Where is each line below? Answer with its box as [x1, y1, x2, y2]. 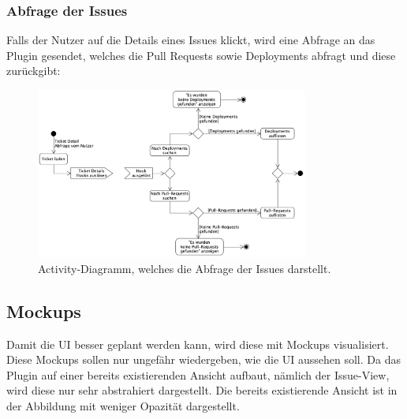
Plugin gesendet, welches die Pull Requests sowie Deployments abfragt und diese [6, 47, 396, 63]
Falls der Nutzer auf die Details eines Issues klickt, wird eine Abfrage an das [6, 32, 375, 48]
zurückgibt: [6, 62, 61, 79]
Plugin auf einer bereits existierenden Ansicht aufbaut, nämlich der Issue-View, [6, 366, 390, 383]
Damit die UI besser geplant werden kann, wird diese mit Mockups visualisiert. [6, 335, 389, 352]
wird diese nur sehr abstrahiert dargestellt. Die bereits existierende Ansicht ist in [6, 382, 398, 398]
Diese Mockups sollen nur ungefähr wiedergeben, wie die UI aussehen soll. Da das [6, 351, 401, 368]
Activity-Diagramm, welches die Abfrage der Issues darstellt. [38, 260, 331, 276]
